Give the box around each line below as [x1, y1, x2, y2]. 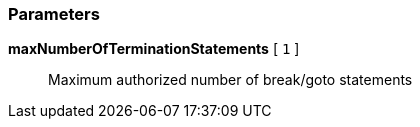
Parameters [8, 4, 100, 24]
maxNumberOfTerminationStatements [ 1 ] [8, 40, 300, 58]
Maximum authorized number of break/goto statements [48, 71, 413, 89]
